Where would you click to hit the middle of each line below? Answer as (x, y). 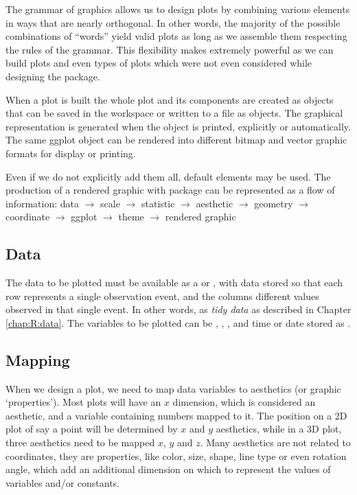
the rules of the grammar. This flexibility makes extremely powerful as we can (170, 49)
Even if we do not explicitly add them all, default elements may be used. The (168, 176)
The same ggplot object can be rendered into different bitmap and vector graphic (176, 140)
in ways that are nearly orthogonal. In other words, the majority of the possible (173, 22)
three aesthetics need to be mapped (80, 442)
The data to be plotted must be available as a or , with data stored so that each (174, 283)
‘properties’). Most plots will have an (83, 402)
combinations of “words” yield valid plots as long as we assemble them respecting (176, 36)
